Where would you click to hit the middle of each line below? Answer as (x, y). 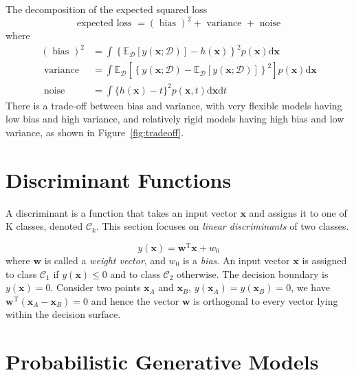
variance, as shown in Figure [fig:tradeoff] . (95, 132)
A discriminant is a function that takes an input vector (121, 212)
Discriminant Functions (119, 179)
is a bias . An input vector (236, 260)
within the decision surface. (63, 314)
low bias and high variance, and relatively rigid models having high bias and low (175, 119)
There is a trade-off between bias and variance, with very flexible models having (174, 105)
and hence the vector (135, 300)
